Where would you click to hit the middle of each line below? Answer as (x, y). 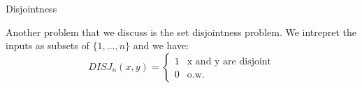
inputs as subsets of (48, 45)
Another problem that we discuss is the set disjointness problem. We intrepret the (181, 32)
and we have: (161, 45)
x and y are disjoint (229, 61)
